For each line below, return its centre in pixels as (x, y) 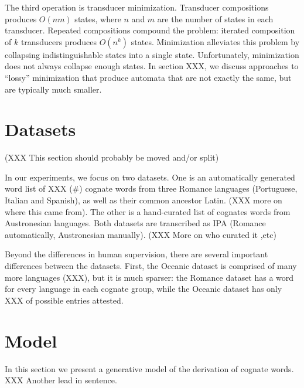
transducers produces (59, 41)
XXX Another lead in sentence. (61, 380)
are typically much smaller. (53, 89)
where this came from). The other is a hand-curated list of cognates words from (148, 211)
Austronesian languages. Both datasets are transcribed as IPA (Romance (135, 223)
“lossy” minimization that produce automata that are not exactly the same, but (148, 77)
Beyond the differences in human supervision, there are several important (136, 254)
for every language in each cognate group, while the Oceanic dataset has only (144, 289)
